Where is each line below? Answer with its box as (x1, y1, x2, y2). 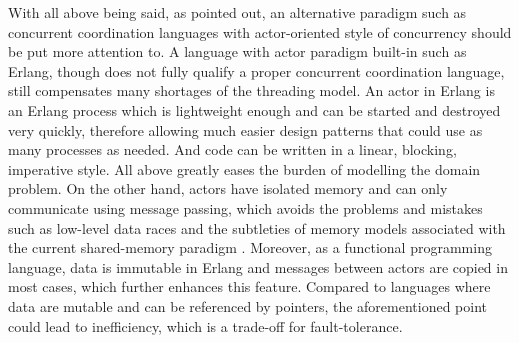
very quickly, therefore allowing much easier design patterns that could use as (8, 119, 483, 140)
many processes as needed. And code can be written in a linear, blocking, (8, 139, 457, 160)
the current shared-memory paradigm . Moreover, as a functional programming (8, 237, 492, 258)
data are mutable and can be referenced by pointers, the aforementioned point (8, 295, 488, 316)
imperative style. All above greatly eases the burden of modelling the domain (8, 158, 481, 179)
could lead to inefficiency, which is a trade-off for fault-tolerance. (8, 315, 403, 336)
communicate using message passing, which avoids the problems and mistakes (8, 197, 483, 218)
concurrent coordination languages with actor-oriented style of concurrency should (8, 21, 512, 42)
